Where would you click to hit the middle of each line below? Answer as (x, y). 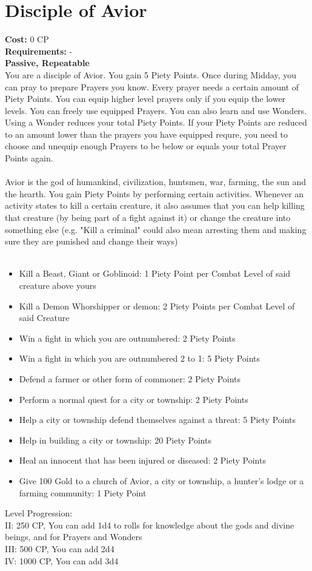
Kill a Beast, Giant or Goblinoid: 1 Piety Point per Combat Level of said (155, 273)
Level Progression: (39, 513)
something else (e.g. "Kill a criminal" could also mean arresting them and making (156, 229)
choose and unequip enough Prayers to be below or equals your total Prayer (146, 146)
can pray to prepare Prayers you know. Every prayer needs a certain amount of (152, 86)
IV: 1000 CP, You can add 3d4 (62, 560)
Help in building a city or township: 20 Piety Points (115, 440)
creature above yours (58, 285)
